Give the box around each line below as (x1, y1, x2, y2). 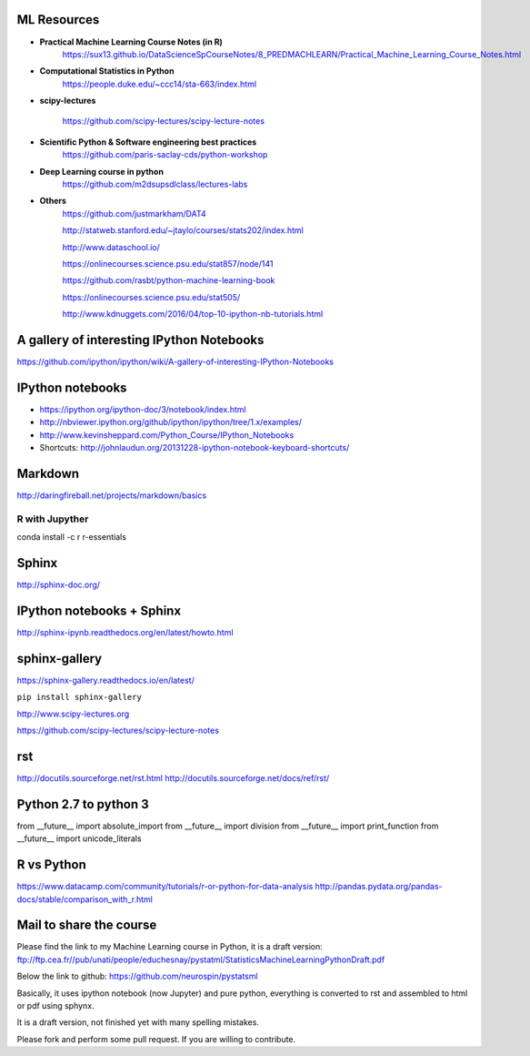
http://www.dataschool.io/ (62, 241, 161, 252)
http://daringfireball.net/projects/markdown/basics (16, 490, 207, 501)
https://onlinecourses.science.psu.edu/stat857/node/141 (62, 258, 274, 269)
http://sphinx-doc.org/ (16, 579, 100, 591)
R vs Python (16, 857, 86, 873)
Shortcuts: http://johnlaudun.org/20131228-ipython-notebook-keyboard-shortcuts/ (39, 442, 350, 453)
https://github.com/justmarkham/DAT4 (62, 208, 206, 218)
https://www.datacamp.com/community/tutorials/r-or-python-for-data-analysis (16, 881, 314, 892)
